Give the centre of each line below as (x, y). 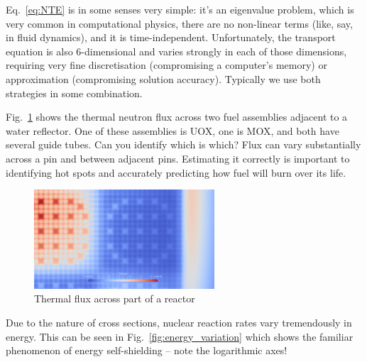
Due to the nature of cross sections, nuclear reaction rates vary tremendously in (179, 322)
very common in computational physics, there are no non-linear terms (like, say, (179, 23)
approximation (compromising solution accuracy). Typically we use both (163, 78)
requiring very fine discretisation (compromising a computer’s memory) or (166, 65)
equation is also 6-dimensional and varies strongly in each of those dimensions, (176, 51)
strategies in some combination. (74, 93)
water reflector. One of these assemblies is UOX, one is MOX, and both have (172, 130)
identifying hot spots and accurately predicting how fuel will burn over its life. (176, 172)
